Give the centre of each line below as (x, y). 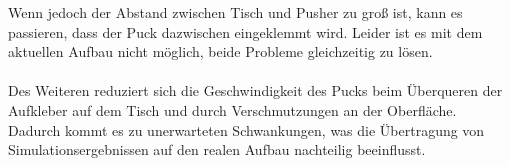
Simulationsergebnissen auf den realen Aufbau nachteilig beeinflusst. (217, 149)
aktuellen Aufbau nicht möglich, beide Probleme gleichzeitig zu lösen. (220, 51)
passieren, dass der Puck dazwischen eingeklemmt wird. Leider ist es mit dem (245, 31)
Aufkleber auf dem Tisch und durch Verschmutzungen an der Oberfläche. (232, 109)
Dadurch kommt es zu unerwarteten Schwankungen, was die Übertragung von (246, 129)
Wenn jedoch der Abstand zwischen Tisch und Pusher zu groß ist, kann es (235, 12)
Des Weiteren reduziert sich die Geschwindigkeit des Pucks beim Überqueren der (255, 90)
